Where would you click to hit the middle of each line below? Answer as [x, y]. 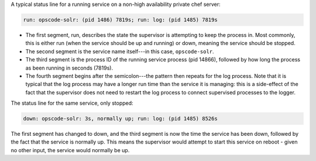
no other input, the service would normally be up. [70, 150]
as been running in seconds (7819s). [69, 68]
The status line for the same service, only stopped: [72, 103]
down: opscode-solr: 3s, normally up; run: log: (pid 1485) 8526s [120, 119]
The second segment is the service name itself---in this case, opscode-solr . [120, 51]
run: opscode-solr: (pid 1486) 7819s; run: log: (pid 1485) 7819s [120, 20]
